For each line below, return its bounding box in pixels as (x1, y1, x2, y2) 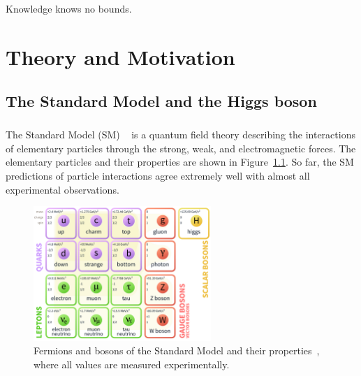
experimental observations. (6, 182, 119, 196)
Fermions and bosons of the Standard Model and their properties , (34, 343, 320, 358)
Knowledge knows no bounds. (6, 1, 132, 15)
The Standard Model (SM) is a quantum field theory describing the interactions (6, 127, 355, 142)
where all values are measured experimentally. (34, 357, 230, 372)
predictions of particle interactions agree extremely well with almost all (6, 168, 310, 182)
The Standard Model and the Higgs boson (6, 90, 317, 112)
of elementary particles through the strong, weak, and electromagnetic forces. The (6, 140, 356, 155)
